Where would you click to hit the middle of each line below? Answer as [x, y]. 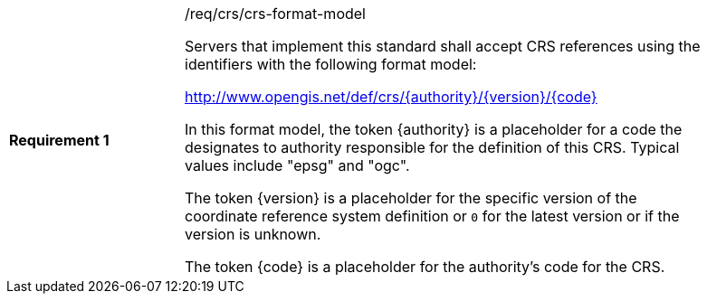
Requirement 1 [59, 140]
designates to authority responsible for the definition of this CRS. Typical [432, 147]
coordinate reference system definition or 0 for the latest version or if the [432, 216]
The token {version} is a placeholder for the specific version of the [411, 198]
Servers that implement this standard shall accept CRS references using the [443, 46]
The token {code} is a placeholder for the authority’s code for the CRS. [425, 267]
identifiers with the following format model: [331, 64]
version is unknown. [253, 234]
